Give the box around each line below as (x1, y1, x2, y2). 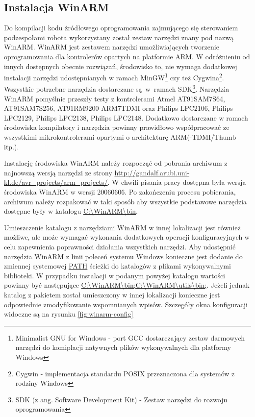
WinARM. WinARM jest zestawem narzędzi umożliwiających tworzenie (4, 42, 219, 52)
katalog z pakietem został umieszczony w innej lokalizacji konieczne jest (4, 289, 220, 299)
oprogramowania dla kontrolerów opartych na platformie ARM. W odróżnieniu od (4, 51, 250, 61)
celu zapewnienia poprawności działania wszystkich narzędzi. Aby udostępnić (4, 241, 236, 251)
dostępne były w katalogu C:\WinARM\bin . (4, 206, 138, 216)
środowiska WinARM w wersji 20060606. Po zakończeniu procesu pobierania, (4, 187, 236, 197)
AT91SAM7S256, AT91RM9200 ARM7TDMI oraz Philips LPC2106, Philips (4, 103, 233, 113)
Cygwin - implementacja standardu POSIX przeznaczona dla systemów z (15, 368, 235, 378)
